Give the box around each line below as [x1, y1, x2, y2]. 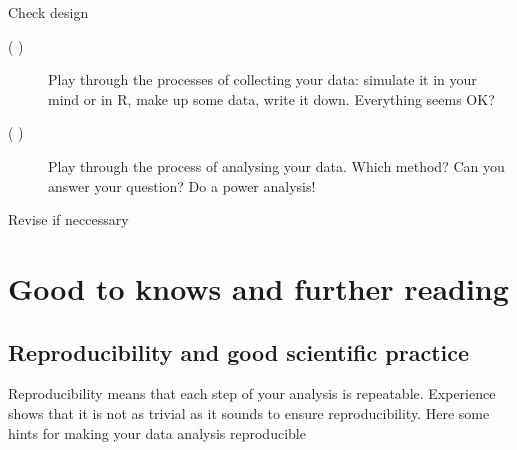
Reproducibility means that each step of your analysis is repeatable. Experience [8, 383, 496, 404]
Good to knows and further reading [8, 267, 509, 308]
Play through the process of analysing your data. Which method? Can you [48, 155, 505, 176]
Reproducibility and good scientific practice [8, 336, 470, 367]
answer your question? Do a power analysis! [48, 175, 316, 196]
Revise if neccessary [8, 209, 129, 230]
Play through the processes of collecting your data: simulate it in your [48, 69, 477, 90]
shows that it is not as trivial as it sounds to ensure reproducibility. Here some [8, 402, 490, 423]
